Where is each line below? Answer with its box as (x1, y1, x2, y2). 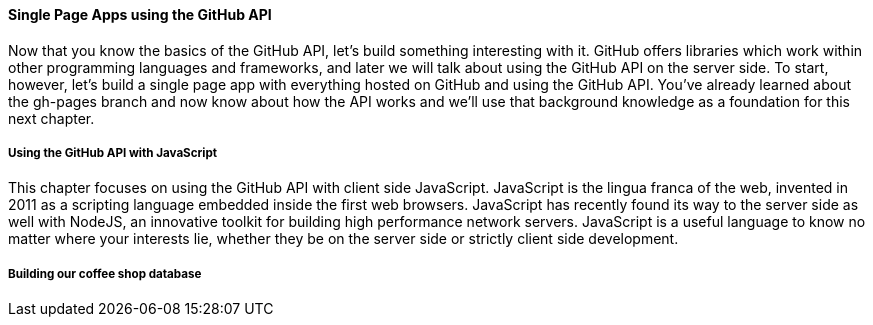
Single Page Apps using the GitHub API (8, 6, 272, 23)
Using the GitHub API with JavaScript (8, 146, 218, 160)
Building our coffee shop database (8, 266, 202, 281)
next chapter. (8, 109, 95, 127)
